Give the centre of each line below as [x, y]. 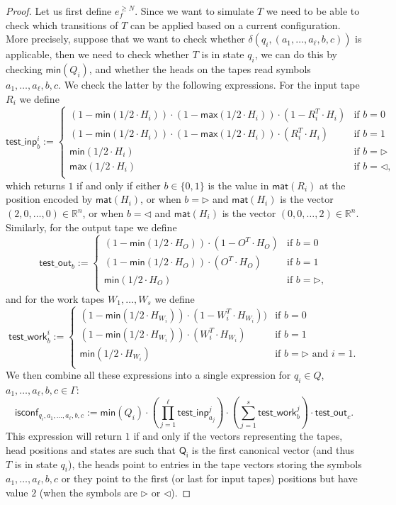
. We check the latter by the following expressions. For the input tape [209, 84]
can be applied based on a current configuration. [235, 24]
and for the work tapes [55, 298]
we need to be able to [313, 11]
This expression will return [64, 436]
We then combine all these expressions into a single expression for [148, 375]
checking [24, 68]
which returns [35, 185]
